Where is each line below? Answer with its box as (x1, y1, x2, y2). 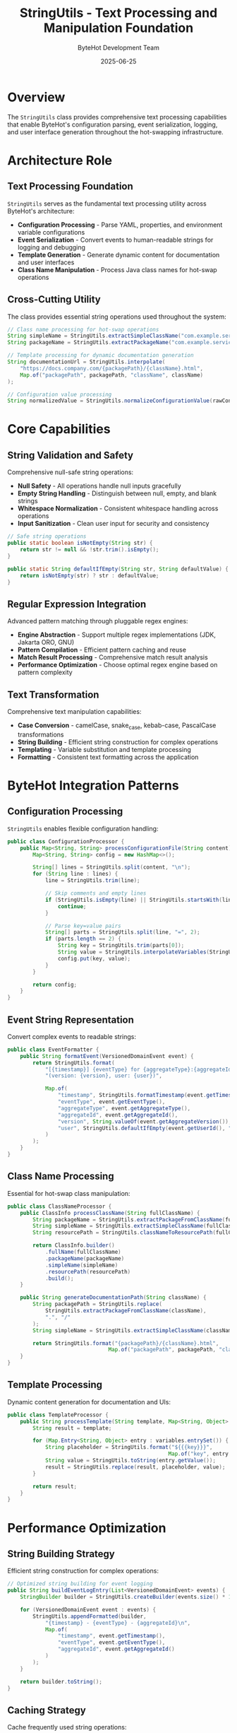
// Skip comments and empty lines (44, 890, 147, 897)
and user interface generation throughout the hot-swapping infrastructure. (7, 127, 224, 136)
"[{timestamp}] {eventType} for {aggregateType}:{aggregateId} (44, 1066, 235, 1073)
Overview (7, 89, 66, 105)
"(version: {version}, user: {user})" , (44, 1072, 162, 1079)
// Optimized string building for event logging (7, 1580, 153, 1587)
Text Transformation (7, 688, 99, 700)
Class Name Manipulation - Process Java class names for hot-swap (17, 265, 217, 274)
